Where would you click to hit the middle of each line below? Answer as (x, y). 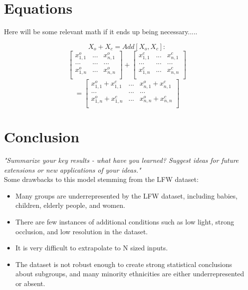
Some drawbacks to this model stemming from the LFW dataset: (101, 179)
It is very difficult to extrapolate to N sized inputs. (91, 248)
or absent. (30, 283)
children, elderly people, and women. (70, 205)
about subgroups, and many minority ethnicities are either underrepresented (130, 274)
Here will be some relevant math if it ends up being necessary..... (101, 32)
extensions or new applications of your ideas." (73, 169)
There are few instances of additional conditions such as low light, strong (125, 222)
